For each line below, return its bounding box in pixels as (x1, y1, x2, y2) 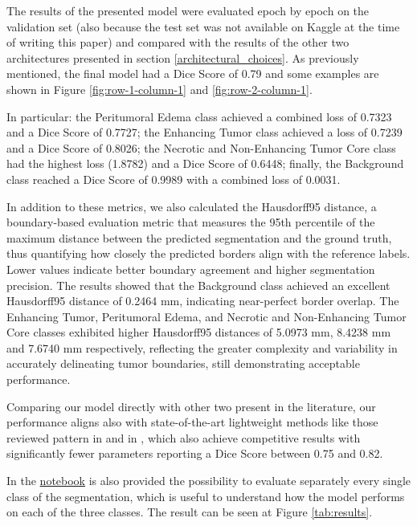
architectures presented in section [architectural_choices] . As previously (6, 49, 359, 66)
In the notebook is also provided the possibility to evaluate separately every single (6, 472, 411, 489)
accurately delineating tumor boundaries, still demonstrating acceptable (6, 355, 360, 372)
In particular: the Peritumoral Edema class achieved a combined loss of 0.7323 (6, 108, 392, 124)
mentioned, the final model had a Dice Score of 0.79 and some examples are (6, 65, 379, 82)
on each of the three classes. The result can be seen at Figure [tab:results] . (6, 504, 373, 520)
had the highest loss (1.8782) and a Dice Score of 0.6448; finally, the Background (6, 155, 404, 172)
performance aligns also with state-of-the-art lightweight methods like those (6, 414, 378, 430)
